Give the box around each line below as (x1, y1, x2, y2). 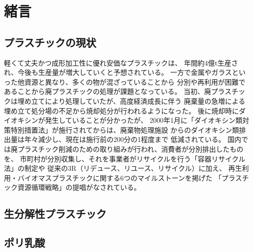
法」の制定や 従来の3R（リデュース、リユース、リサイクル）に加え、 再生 (4, 163, 242, 173)
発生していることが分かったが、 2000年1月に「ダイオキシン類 (45, 115, 242, 125)
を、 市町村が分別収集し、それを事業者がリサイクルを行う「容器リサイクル (4, 153, 246, 163)
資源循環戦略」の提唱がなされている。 (17, 182, 141, 192)
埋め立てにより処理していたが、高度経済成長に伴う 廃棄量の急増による (17, 95, 246, 106)
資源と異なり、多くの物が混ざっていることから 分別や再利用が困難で (24, 76, 246, 87)
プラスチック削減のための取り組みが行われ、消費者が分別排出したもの (17, 143, 244, 154)
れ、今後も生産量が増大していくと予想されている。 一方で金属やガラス (4, 67, 232, 77)
